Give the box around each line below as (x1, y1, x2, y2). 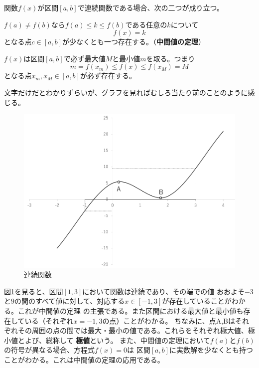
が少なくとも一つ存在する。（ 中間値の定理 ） (62, 36, 206, 47)
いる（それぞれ (24, 315, 74, 326)
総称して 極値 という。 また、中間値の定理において (45, 335, 210, 345)
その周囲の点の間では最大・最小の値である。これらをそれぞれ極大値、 (17, 325, 248, 336)
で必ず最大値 (63, 53, 106, 63)
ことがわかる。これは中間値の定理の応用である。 (4, 355, 164, 365)
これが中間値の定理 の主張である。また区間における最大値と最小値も (17, 306, 244, 316)
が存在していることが (162, 296, 232, 306)
